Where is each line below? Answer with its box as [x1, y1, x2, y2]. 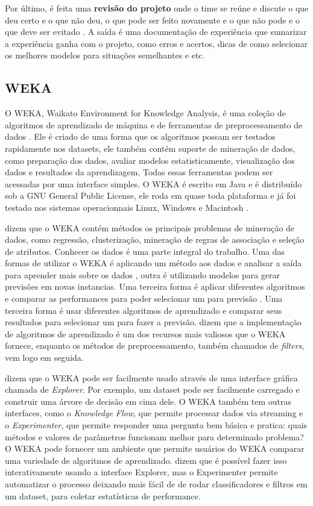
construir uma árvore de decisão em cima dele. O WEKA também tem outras [5, 395, 292, 407]
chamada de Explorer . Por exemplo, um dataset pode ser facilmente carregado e [5, 383, 300, 396]
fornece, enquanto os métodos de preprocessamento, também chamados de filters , [5, 339, 305, 352]
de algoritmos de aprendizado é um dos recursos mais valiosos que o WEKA [5, 327, 286, 340]
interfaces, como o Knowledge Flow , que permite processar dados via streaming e [5, 407, 303, 419]
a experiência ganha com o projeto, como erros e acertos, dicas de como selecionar [5, 37, 308, 49]
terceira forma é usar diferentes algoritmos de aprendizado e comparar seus [5, 304, 282, 316]
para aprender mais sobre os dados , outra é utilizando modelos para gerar [5, 268, 280, 281]
